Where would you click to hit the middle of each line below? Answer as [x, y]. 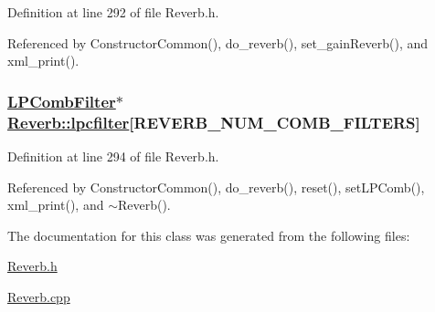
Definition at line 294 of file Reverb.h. [113, 156]
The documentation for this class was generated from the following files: [209, 235]
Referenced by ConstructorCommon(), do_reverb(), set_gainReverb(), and [218, 42]
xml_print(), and [56, 205]
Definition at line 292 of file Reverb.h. [113, 12]
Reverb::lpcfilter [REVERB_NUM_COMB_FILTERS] [214, 122]
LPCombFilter [62, 101]
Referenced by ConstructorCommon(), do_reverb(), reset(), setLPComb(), [216, 187]
